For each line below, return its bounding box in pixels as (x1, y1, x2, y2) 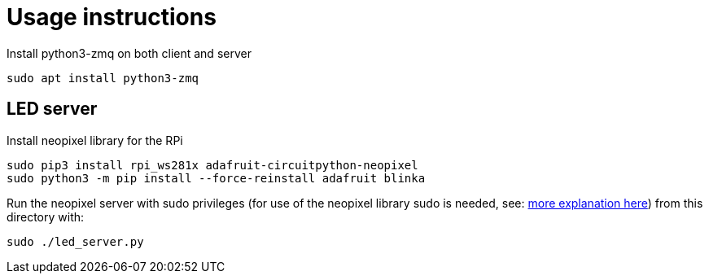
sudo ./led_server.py (7, 234, 144, 248)
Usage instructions (7, 3, 217, 31)
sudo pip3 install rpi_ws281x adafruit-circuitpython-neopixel (7, 158, 418, 172)
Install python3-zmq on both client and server (7, 46, 252, 60)
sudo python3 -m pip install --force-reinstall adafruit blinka (7, 171, 426, 185)
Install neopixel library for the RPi (7, 133, 183, 147)
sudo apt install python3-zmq (7, 71, 199, 85)
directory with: (7, 209, 85, 224)
